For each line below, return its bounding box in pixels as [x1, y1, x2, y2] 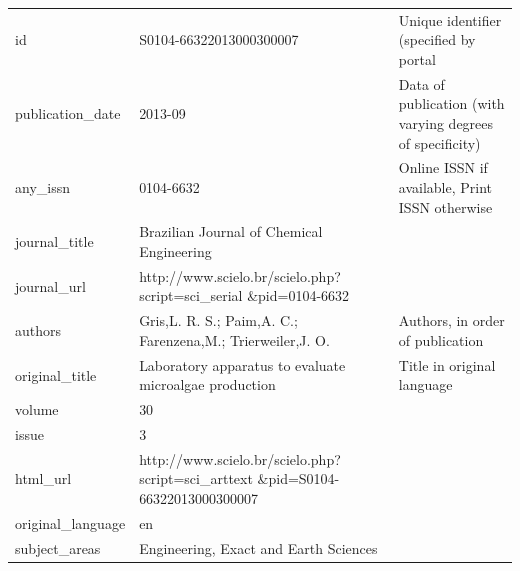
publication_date [15, 103, 121, 124]
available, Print [398, 177, 492, 197]
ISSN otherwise [398, 196, 493, 217]
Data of [398, 73, 445, 94]
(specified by [398, 29, 476, 50]
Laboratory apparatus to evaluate [139, 354, 346, 375]
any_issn [15, 177, 70, 197]
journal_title [15, 231, 94, 252]
